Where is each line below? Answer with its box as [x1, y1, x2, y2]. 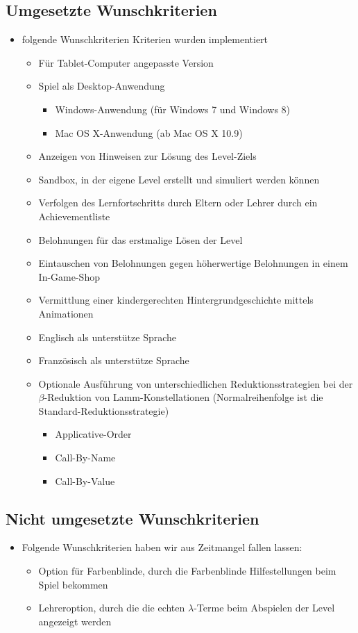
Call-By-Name [55, 450, 116, 465]
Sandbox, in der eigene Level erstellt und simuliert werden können [38, 172, 320, 186]
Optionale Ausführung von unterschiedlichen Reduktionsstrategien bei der [38, 376, 353, 391]
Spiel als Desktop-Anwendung [38, 79, 165, 93]
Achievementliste [38, 208, 110, 223]
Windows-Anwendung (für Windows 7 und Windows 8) [55, 101, 291, 116]
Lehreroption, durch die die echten [38, 600, 185, 615]
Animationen [38, 306, 94, 320]
